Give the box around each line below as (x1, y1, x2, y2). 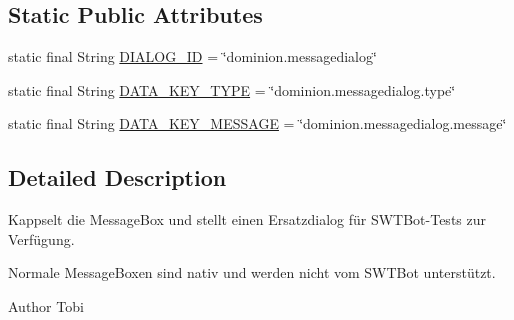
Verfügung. (8, 228, 75, 249)
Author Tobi (8, 295, 84, 316)
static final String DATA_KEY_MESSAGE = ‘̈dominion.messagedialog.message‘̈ (8, 113, 507, 134)
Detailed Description (8, 162, 227, 193)
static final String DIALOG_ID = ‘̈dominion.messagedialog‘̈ (8, 46, 377, 67)
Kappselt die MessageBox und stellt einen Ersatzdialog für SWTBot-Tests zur (8, 209, 487, 230)
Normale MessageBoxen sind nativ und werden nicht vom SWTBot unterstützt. (8, 262, 496, 283)
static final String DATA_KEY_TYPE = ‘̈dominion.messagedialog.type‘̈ (8, 79, 456, 100)
